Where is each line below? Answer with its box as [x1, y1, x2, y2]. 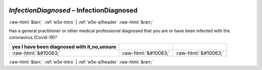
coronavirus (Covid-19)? [9, 35, 58, 40]
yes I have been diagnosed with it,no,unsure [12, 43, 116, 50]
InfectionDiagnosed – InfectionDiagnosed [9, 6, 138, 14]
